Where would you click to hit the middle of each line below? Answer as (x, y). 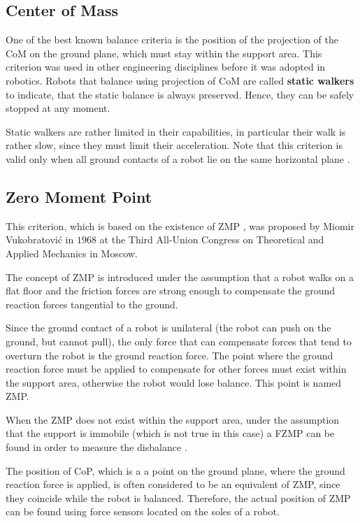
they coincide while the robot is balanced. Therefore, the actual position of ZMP (178, 497)
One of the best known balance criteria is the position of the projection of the (172, 40)
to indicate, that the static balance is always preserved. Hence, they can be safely (180, 94)
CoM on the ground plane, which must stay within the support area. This (164, 53)
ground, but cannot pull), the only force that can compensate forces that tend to (179, 341)
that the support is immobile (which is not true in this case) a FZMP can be (170, 433)
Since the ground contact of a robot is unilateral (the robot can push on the (168, 328)
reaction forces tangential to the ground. (92, 304)
